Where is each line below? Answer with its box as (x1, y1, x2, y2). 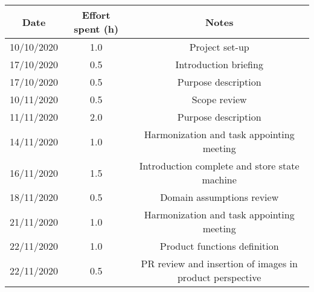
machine (202, 173, 237, 186)
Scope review (191, 92, 247, 106)
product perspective (177, 270, 261, 284)
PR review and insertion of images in (141, 256, 298, 270)
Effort (82, 8, 111, 22)
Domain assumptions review (160, 190, 279, 204)
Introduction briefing (175, 57, 263, 71)
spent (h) (74, 22, 119, 36)
